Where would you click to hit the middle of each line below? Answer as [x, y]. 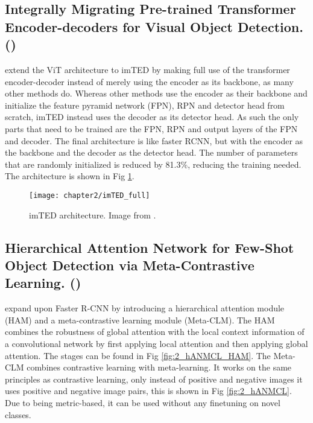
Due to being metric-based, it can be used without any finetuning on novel [143, 402]
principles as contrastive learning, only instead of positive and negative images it [154, 379]
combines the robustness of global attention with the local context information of [155, 332]
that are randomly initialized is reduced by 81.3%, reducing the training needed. [153, 164]
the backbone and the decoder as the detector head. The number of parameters [151, 152]
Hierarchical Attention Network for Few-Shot [150, 247]
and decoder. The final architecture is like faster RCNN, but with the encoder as [154, 140]
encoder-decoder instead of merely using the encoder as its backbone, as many [149, 81]
